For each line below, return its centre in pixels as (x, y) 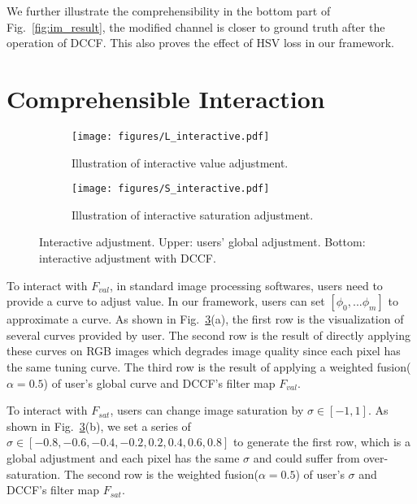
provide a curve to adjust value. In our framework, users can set (166, 301)
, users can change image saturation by (207, 410)
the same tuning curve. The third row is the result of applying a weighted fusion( (209, 366)
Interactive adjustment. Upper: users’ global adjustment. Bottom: (202, 242)
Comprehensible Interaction (166, 98)
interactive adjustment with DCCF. (128, 258)
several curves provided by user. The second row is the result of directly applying (208, 335)
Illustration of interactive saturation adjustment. (193, 214)
